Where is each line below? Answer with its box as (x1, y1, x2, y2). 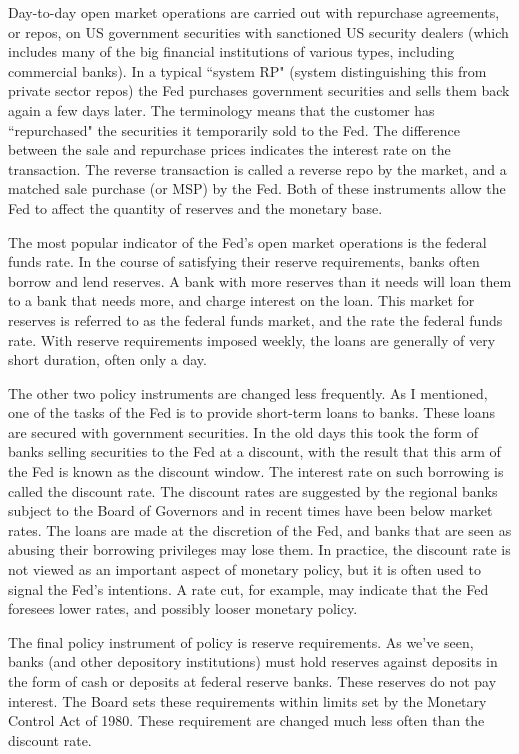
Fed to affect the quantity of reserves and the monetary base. (8, 197, 383, 218)
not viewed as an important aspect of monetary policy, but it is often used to (8, 559, 481, 580)
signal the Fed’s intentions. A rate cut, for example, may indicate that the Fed (8, 578, 489, 599)
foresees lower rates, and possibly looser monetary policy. (8, 598, 358, 619)
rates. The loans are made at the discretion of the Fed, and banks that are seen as (8, 519, 512, 540)
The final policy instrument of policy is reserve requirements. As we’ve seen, (8, 631, 474, 652)
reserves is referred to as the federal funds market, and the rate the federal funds (8, 309, 503, 330)
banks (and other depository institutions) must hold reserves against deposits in (8, 651, 498, 672)
